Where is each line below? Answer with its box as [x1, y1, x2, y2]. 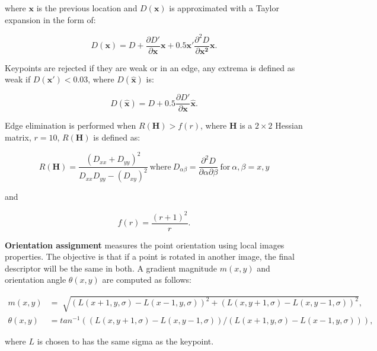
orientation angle [5, 273, 66, 286]
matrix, [5, 131, 31, 143]
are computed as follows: [102, 273, 191, 286]
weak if [5, 73, 31, 85]
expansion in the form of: [5, 13, 96, 25]
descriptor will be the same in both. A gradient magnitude [5, 261, 218, 274]
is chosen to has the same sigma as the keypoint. [37, 334, 214, 347]
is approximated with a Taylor [169, 2, 279, 14]
